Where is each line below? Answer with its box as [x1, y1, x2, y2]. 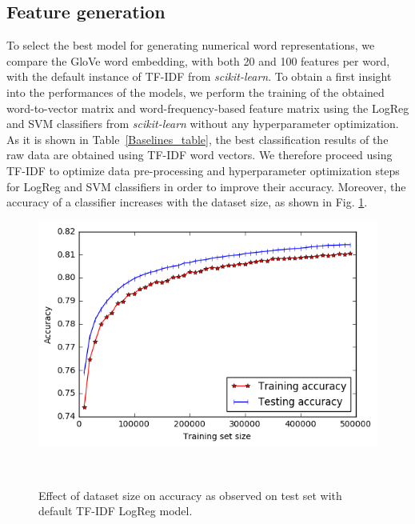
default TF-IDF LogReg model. [38, 502, 193, 519]
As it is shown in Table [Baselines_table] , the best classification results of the [6, 130, 389, 147]
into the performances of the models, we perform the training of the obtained [6, 83, 385, 100]
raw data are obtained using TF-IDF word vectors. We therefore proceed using [6, 146, 393, 163]
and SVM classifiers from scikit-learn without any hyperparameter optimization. [6, 115, 399, 132]
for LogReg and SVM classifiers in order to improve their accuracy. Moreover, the [6, 178, 406, 194]
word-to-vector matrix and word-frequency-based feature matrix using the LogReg [6, 99, 409, 116]
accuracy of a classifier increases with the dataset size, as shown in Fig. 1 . [6, 194, 368, 210]
